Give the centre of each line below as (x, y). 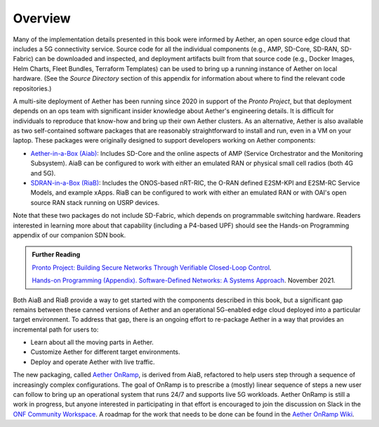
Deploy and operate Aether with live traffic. (93, 362)
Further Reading (56, 255)
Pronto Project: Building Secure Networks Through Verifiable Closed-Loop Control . (152, 268)
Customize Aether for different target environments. (105, 352)
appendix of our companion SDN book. (69, 235)
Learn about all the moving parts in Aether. (92, 342)
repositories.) (32, 88)
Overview (42, 18)
